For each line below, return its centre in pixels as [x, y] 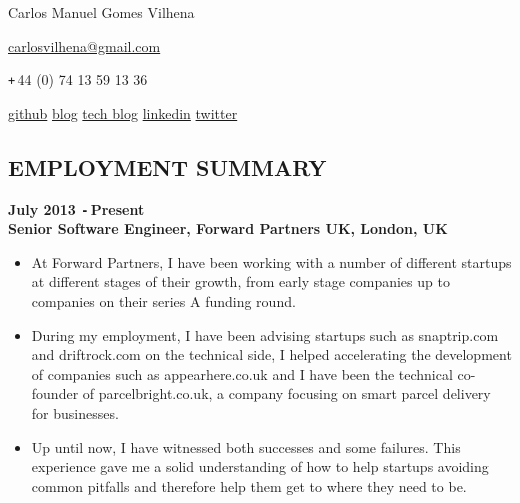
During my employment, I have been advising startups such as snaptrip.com [265, 334]
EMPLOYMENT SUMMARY [167, 166]
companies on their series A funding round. [163, 301]
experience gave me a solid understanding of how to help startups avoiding [260, 466]
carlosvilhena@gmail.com [84, 45]
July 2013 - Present [76, 208]
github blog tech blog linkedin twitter [123, 112]
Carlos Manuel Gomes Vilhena [101, 12]
